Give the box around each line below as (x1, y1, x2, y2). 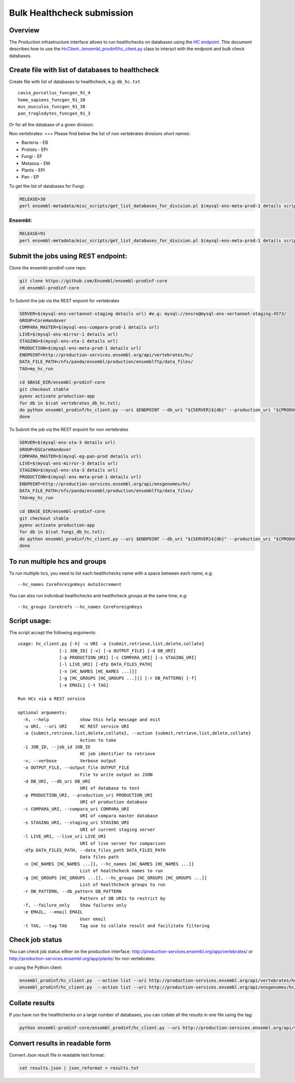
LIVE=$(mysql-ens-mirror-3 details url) (19, 460, 118, 466)
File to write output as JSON (80, 772, 153, 777)
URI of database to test (80, 786, 140, 791)
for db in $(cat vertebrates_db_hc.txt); (19, 400, 121, 406)
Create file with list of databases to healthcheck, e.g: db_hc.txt (9, 79, 141, 85)
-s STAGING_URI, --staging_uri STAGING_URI (23, 820, 130, 825)
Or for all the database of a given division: (9, 121, 94, 127)
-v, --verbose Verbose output (23, 758, 117, 763)
